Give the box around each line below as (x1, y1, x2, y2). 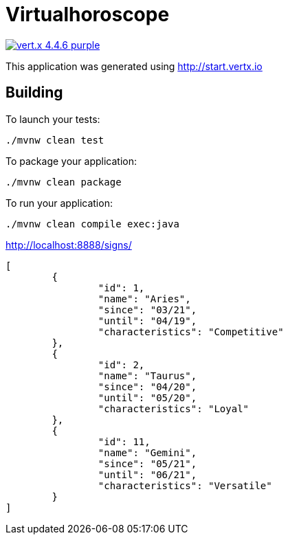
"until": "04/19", (98, 315, 197, 326)
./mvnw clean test (5, 134, 104, 146)
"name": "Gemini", (98, 447, 197, 458)
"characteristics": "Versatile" (98, 480, 272, 491)
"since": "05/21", (98, 458, 197, 469)
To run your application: (5, 196, 113, 209)
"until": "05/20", (98, 392, 197, 403)
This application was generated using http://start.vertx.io (5, 60, 263, 72)
